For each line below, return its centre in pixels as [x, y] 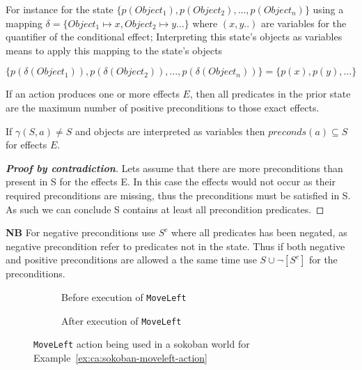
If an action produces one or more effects [93, 94]
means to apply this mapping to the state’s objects [114, 50]
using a [328, 9]
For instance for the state [60, 9]
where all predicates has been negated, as [259, 232]
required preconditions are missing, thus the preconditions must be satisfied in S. [178, 195]
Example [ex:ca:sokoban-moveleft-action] [120, 357]
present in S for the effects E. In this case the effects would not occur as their [171, 182]
